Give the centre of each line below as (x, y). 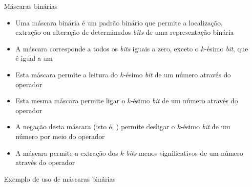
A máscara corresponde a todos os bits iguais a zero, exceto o (107, 48)
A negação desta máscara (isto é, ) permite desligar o (95, 127)
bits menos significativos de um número (185, 152)
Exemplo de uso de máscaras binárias (60, 178)
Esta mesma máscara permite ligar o (70, 101)
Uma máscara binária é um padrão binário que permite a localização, (119, 22)
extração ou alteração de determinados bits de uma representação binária (125, 32)
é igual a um (34, 58)
